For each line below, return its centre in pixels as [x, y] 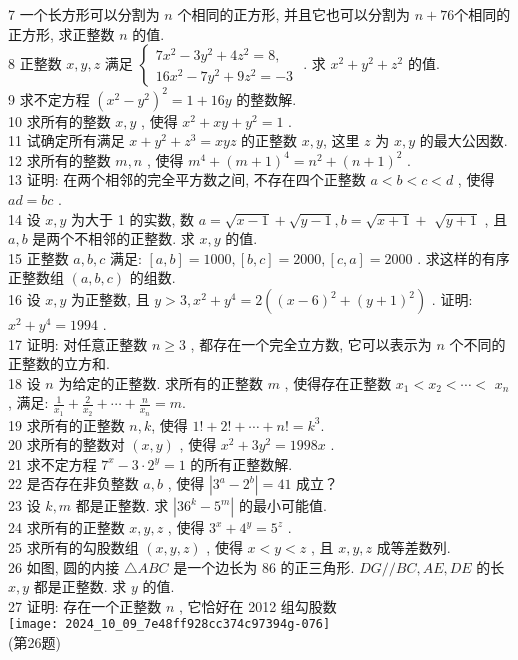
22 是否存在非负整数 [73, 483]
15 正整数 [38, 257]
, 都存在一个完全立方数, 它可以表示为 [311, 343]
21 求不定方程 [52, 463]
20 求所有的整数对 [66, 444]
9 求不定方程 [49, 98]
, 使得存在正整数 [338, 382]
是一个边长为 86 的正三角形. [264, 566]
